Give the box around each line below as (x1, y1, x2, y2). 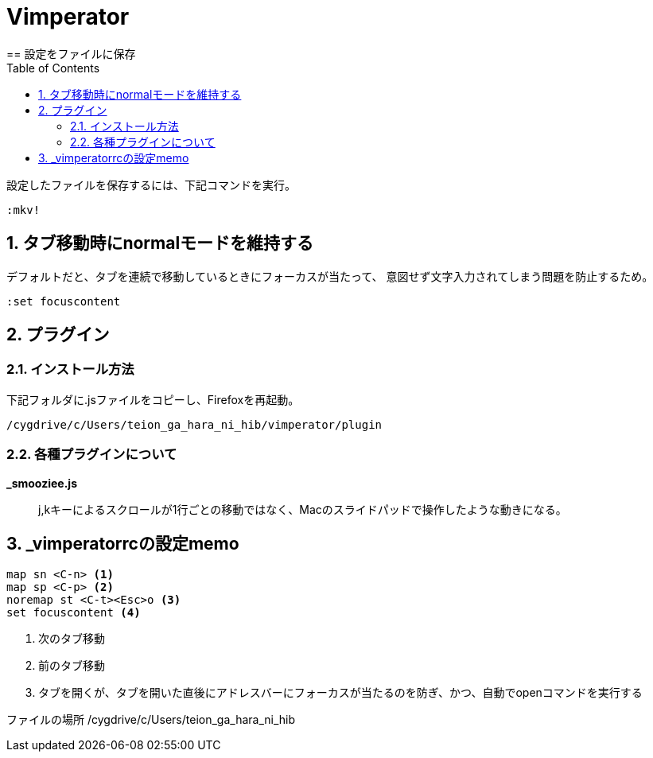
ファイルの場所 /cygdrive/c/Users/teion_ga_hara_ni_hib (6, 713, 296, 727)
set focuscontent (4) (6, 606, 141, 620)
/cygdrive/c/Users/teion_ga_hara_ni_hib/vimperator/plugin (6, 418, 383, 431)
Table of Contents (6, 60, 100, 75)
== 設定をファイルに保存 (6, 46, 136, 60)
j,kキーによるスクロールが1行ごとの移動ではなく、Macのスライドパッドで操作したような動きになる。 (38, 502, 567, 516)
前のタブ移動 (38, 659, 105, 673)
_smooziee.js (6, 476, 77, 490)
